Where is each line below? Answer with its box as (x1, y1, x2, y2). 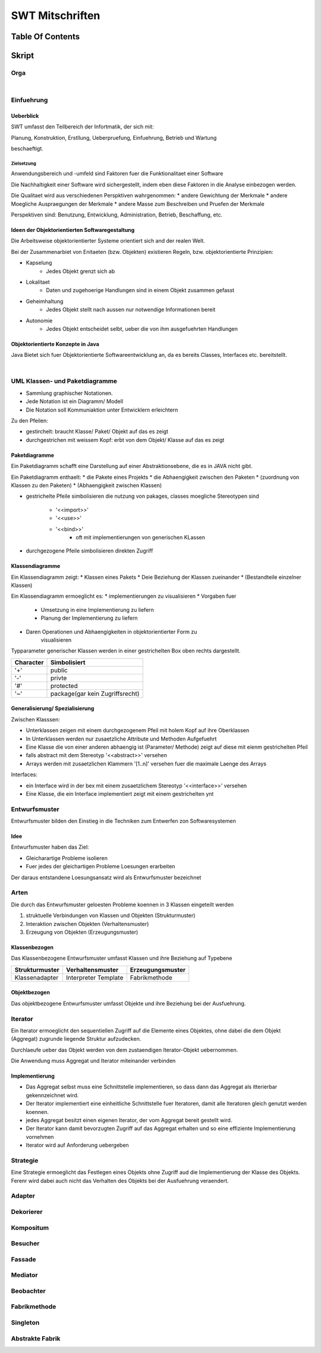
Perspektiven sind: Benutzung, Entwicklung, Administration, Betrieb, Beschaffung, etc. (11, 211, 223, 218)
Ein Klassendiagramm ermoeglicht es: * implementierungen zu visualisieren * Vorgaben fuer (11, 592, 237, 600)
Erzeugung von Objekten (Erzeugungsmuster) (26, 928, 139, 936)
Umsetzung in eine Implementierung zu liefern (40, 606, 155, 613)
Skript (11, 51, 34, 61)
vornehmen (26, 1133, 54, 1140)
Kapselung (26, 259, 52, 266)
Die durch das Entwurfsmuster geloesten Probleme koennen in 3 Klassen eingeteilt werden (11, 901, 234, 908)
